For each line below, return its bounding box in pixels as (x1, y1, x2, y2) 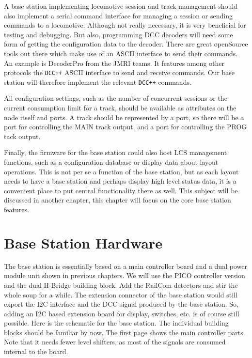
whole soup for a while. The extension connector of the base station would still (4, 289, 237, 299)
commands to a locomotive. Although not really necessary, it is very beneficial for (4, 20, 246, 30)
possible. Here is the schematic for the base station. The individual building (4, 318, 229, 328)
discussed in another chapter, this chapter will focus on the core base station (4, 195, 231, 205)
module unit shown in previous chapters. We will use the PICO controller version (4, 270, 245, 280)
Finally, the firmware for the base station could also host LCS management (4, 147, 227, 157)
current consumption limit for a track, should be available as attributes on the (4, 103, 236, 113)
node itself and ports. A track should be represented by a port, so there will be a (4, 112, 244, 122)
